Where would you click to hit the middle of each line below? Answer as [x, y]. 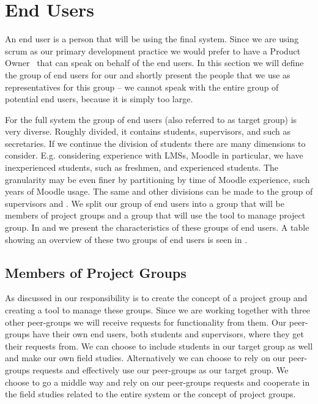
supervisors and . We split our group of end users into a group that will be [145, 203]
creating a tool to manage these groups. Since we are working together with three [157, 310]
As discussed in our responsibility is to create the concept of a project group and [156, 298]
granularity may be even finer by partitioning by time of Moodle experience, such [157, 179]
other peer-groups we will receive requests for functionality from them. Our [146, 322]
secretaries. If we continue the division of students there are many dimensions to [155, 143]
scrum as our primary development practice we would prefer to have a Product [153, 50]
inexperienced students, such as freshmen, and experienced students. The [142, 167]
